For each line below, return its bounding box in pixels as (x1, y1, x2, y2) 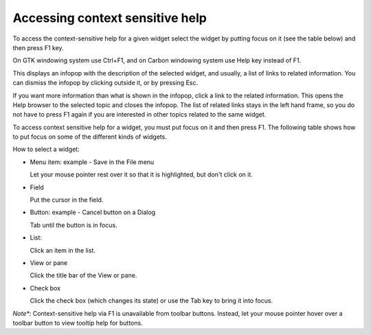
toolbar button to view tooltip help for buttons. (12, 319, 144, 327)
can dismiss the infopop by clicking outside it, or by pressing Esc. (12, 79, 199, 87)
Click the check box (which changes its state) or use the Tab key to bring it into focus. (30, 297, 273, 305)
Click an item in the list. (30, 246, 96, 254)
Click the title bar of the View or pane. (30, 271, 137, 279)
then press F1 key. (12, 43, 65, 51)
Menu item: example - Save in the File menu (30, 158, 155, 166)
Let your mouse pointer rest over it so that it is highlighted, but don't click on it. (30, 170, 254, 178)
